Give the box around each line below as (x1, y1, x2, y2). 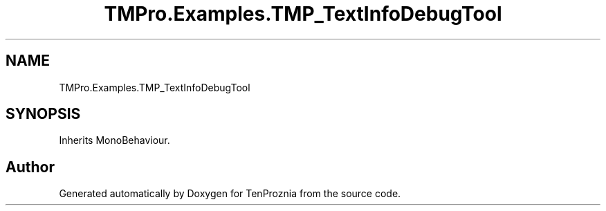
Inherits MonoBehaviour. (59, 134, 170, 147)
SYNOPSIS (6, 105, 81, 123)
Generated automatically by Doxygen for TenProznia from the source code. (59, 187, 401, 200)
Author (6, 158, 55, 176)
